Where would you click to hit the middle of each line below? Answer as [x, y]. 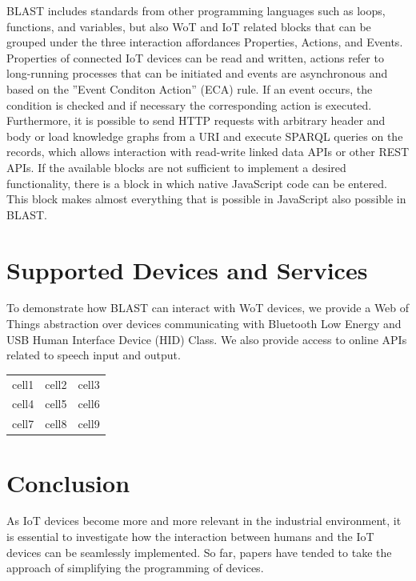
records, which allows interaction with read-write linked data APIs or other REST [208, 152]
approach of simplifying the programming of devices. [135, 568]
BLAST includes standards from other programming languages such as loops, [196, 10]
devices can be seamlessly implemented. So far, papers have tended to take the [199, 552]
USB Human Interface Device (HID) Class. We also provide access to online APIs [207, 339]
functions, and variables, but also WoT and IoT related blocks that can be [189, 26]
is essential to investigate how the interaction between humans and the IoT [190, 537]
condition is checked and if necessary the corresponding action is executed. [189, 104]
